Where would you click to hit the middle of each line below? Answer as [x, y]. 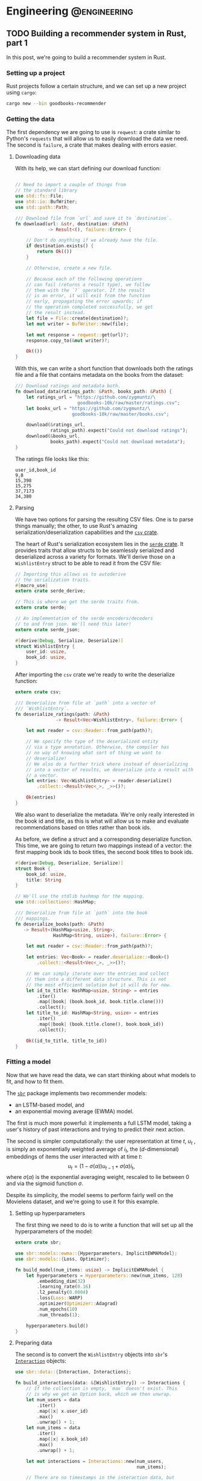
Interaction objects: [40, 1361]
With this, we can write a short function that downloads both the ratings [104, 368]
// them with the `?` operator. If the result [86, 290]
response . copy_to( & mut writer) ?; [68, 340]
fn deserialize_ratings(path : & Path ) [62, 714]
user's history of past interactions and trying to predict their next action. [96, 1129]
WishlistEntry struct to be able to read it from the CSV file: [88, 563]
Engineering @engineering [70, 11]
